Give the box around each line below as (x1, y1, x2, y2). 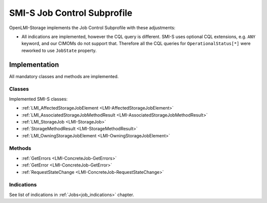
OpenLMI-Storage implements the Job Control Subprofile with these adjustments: (9, 25, 176, 31)
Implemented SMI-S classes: (9, 96, 68, 102)
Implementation (9, 60, 59, 69)
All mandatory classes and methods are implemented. (9, 73, 119, 79)
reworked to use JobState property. (21, 47, 97, 53)
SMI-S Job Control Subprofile (9, 7, 133, 18)
